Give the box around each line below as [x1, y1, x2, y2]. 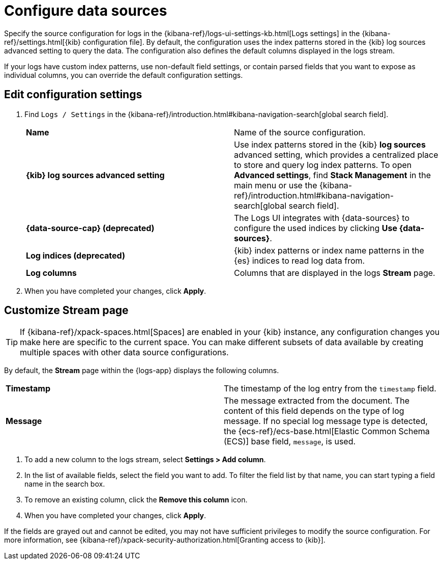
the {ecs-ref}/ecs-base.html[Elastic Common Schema [224, 426, 430, 437]
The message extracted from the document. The [224, 396, 410, 406]
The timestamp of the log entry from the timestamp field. [224, 383, 436, 394]
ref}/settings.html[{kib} [4, 37, 81, 46]
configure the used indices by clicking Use [234, 222, 397, 233]
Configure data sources [4, 2, 167, 19]
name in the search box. [24, 480, 105, 489]
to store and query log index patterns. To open [234, 159, 412, 170]
